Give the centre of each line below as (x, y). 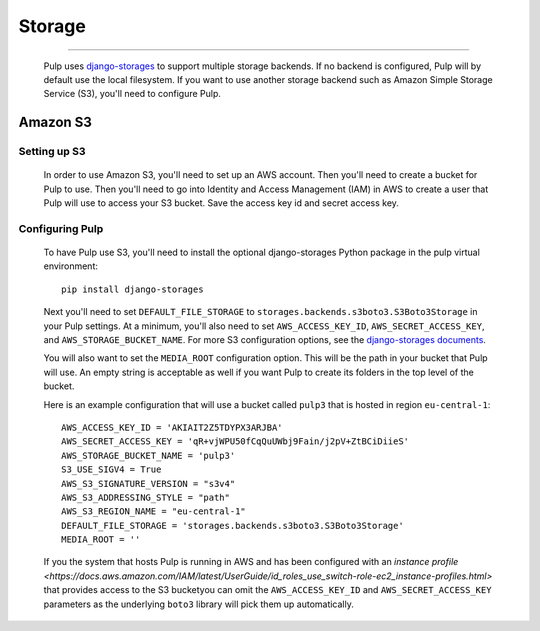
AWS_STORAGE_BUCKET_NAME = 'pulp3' (148, 455)
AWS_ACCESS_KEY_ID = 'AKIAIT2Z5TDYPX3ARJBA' (172, 427)
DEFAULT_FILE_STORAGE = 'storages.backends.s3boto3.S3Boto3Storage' (232, 525)
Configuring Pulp (61, 228)
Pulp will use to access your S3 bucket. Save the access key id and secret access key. (221, 203)
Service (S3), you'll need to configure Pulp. (132, 94)
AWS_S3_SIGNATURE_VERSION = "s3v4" (148, 483)
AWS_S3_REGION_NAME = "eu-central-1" (154, 511)
